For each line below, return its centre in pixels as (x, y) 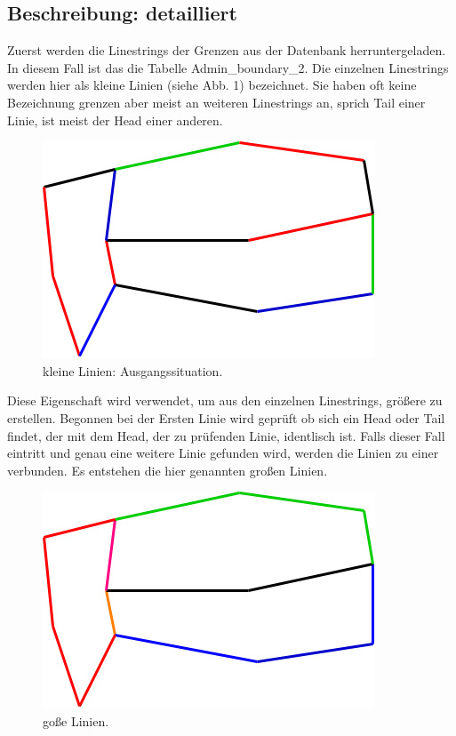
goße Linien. (76, 720)
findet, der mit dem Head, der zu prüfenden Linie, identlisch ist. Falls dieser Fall (226, 435)
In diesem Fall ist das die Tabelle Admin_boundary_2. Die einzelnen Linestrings (228, 67)
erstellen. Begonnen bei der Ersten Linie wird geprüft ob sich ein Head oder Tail (226, 417)
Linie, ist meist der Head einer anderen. (115, 120)
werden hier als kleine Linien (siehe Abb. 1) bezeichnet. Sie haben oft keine (212, 85)
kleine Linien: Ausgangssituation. (133, 370)
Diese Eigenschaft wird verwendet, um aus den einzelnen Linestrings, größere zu (225, 400)
